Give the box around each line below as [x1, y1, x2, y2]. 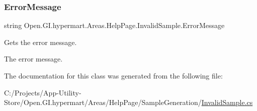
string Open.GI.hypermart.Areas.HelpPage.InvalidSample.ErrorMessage [4, 20, 225, 30]
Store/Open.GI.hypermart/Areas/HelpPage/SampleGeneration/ [4, 97, 202, 107]
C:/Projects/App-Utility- [4, 87, 81, 97]
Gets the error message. [4, 36, 77, 47]
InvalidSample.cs [201, 97, 253, 107]
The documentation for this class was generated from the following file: [4, 70, 223, 80]
